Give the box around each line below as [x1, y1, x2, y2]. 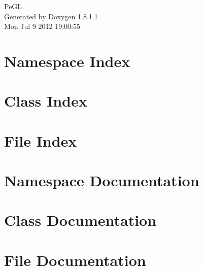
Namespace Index [4, 50, 130, 71]
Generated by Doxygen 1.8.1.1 [4, 11, 98, 21]
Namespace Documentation [4, 170, 199, 191]
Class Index [4, 90, 87, 111]
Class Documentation [4, 210, 157, 230]
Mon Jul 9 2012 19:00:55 [4, 21, 80, 31]
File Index [4, 130, 77, 151]
